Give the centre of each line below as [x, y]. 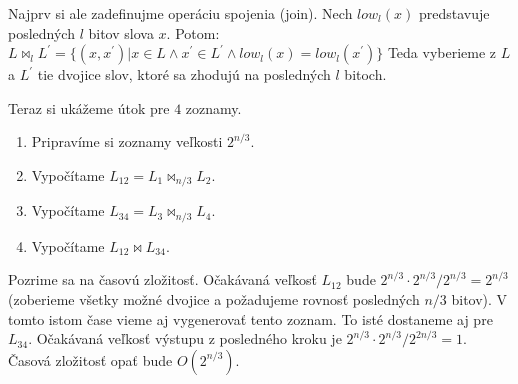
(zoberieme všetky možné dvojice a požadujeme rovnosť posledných [214, 299]
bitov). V [479, 299]
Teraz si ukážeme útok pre [89, 107]
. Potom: [193, 32]
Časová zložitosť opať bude [90, 359]
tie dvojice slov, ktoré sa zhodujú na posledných [184, 74]
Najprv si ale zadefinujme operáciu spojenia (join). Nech [180, 13]
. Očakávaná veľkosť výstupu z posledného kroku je [185, 338]
